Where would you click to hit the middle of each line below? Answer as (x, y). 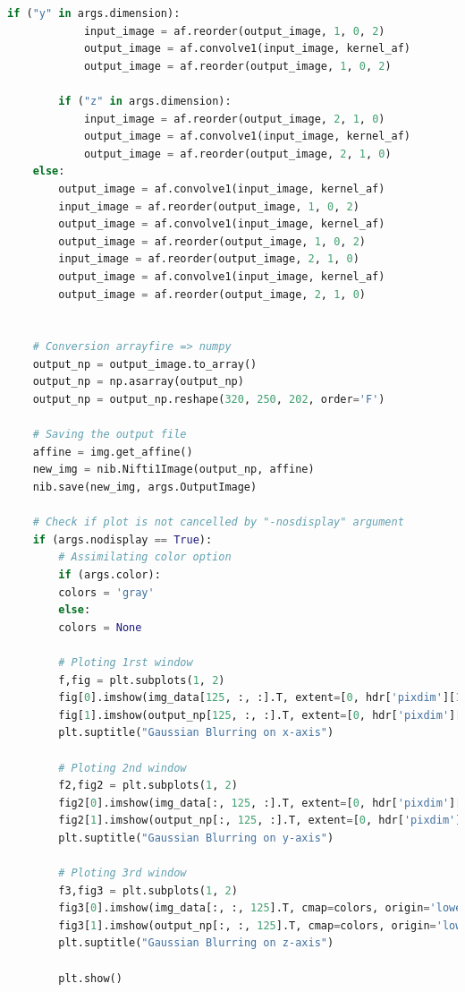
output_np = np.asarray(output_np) (138, 382)
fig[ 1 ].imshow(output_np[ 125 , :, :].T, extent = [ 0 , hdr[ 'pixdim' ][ (260, 715)
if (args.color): (110, 575)
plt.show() (90, 978)
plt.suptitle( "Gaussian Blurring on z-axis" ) (196, 943)
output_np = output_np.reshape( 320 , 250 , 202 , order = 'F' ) (209, 400)
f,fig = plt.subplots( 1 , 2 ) (142, 680)
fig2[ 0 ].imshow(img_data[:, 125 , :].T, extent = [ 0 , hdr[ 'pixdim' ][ (260, 803)
